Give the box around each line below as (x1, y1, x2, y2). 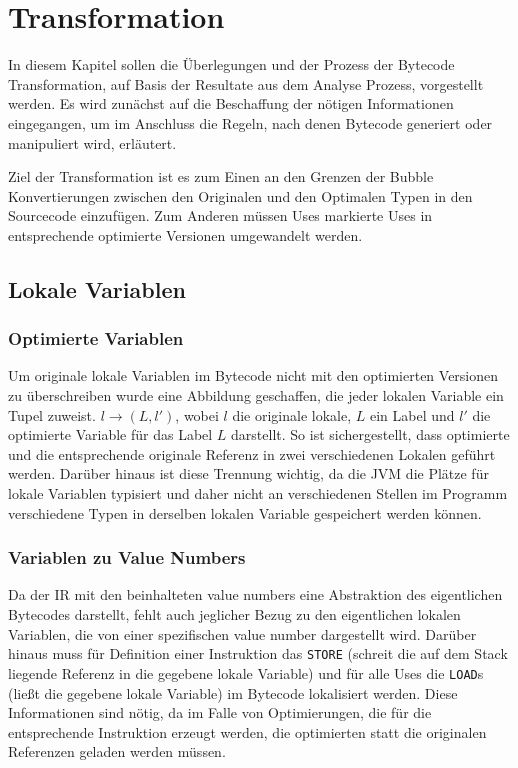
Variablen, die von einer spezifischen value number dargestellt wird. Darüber (8, 623, 477, 644)
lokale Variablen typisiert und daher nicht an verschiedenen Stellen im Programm (8, 483, 508, 504)
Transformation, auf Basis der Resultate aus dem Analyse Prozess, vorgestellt (8, 73, 484, 94)
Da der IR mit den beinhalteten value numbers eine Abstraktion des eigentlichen (8, 584, 503, 605)
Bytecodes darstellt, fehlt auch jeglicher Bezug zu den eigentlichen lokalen (8, 604, 461, 625)
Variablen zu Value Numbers (8, 545, 246, 570)
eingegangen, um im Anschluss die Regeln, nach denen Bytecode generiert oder (8, 112, 493, 133)
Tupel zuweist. (8, 404, 96, 425)
